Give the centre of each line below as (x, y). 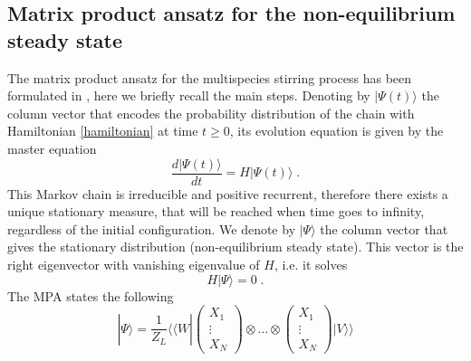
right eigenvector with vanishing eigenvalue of (134, 264)
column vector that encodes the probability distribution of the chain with (211, 113)
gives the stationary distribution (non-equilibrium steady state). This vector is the (235, 247)
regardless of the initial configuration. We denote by (152, 228)
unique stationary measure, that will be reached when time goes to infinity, (216, 211)
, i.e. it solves (311, 264)
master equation (52, 148)
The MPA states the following (91, 295)
